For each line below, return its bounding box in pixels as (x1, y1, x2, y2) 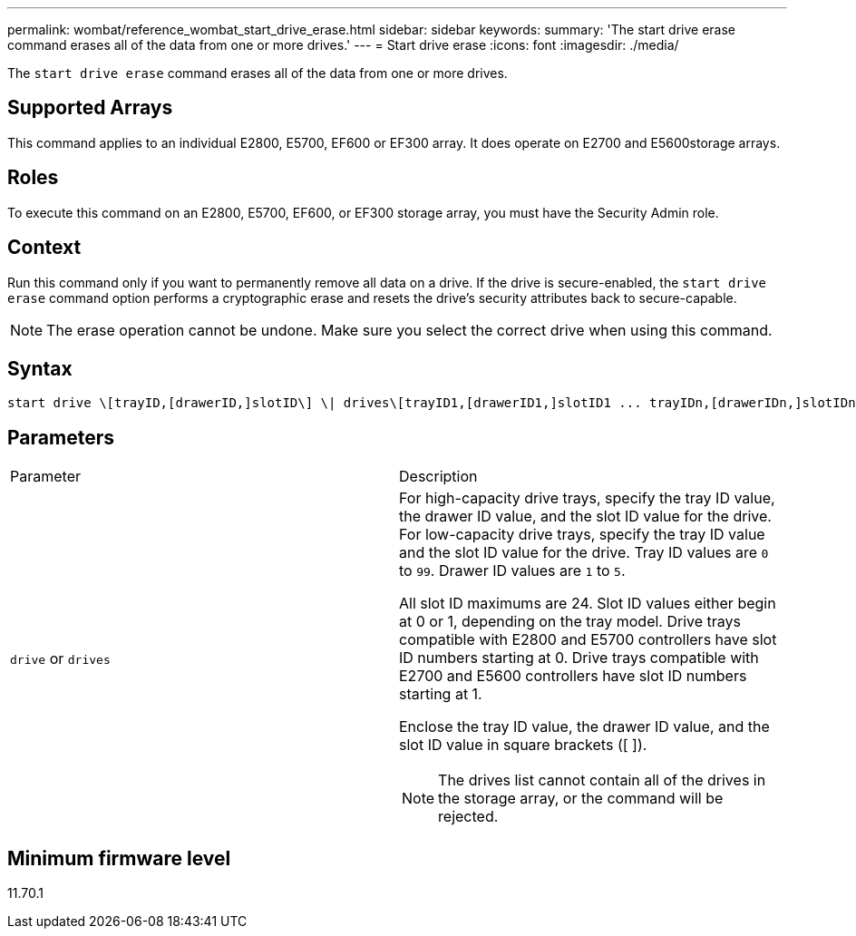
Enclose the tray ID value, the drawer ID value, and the (399, 717, 770, 736)
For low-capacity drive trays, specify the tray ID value (399, 525, 765, 544)
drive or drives (10, 649, 111, 668)
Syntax (7, 356, 73, 380)
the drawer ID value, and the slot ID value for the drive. (399, 507, 772, 526)
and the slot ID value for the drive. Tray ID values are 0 (399, 543, 769, 562)
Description (399, 467, 478, 486)
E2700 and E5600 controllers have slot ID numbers (399, 667, 747, 686)
